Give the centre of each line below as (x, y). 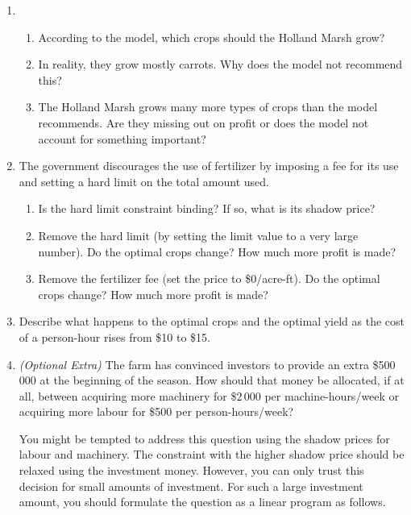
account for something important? (122, 138)
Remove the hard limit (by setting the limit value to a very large (198, 235)
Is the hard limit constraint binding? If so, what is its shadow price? (207, 208)
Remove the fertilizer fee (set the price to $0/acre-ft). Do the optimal (209, 278)
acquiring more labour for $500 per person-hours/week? (156, 411)
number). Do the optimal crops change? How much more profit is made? (217, 251)
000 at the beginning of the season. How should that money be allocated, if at (212, 380)
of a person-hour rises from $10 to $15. (115, 336)
